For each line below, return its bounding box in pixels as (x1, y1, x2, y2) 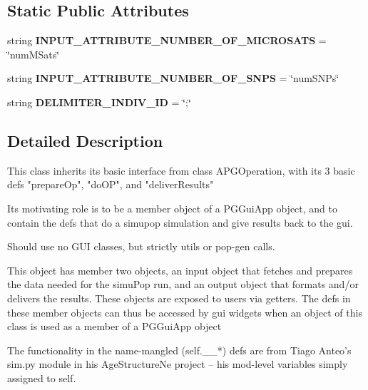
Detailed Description (7, 129, 163, 151)
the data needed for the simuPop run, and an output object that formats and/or (7, 277, 359, 292)
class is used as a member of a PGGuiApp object (7, 319, 222, 334)
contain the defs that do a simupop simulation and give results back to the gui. (7, 215, 353, 230)
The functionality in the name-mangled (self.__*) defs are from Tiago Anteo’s (7, 342, 352, 357)
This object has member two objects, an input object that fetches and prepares (7, 262, 353, 277)
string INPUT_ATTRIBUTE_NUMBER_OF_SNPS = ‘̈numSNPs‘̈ (7, 71, 339, 86)
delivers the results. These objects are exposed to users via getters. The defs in (7, 290, 351, 305)
